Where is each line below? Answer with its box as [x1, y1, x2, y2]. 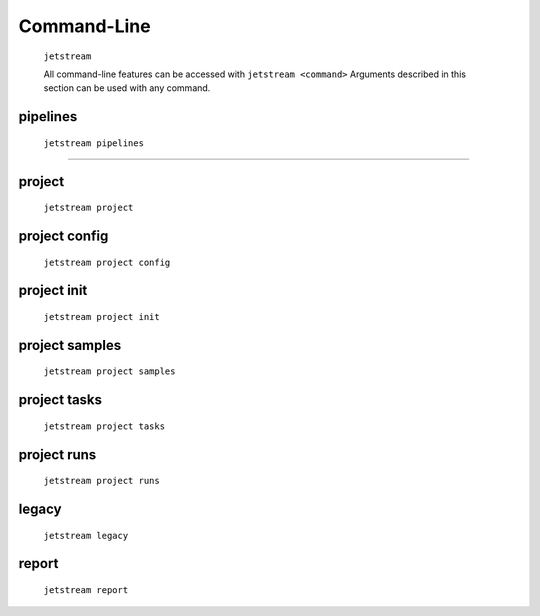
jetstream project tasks [43, 420, 165, 432]
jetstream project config [43, 256, 171, 268]
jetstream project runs [43, 475, 160, 487]
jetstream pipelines [43, 137, 145, 149]
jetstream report [43, 584, 129, 595]
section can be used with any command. [43, 82, 211, 94]
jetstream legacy [43, 530, 129, 541]
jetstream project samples [43, 366, 176, 377]
